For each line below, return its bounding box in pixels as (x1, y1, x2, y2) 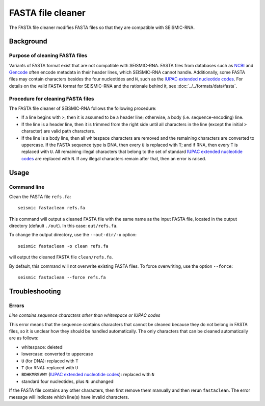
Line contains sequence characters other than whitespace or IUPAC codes (9, 312, 160, 318)
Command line (9, 183, 45, 190)
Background (9, 37, 48, 46)
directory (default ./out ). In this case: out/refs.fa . (9, 223, 118, 229)
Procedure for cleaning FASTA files (9, 95, 94, 102)
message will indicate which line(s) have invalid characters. (9, 394, 130, 400)
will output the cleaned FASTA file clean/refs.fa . (9, 254, 113, 260)
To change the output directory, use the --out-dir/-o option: (9, 232, 137, 238)
